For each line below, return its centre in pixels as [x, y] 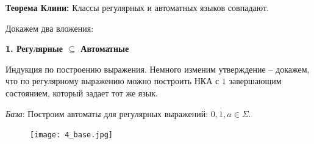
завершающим [255, 81]
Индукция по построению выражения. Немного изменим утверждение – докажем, [158, 69]
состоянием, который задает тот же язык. [82, 92]
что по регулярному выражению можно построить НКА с [112, 81]
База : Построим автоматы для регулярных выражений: [107, 113]
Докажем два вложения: [50, 28]
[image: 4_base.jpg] [72, 135]
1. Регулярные [34, 49]
